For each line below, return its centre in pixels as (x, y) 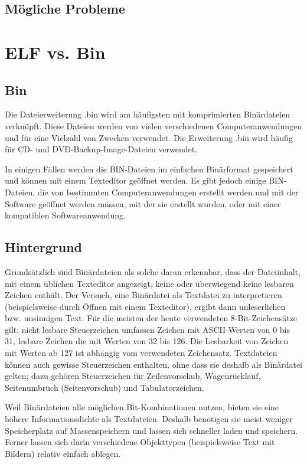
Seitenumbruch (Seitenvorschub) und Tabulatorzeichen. (104, 387)
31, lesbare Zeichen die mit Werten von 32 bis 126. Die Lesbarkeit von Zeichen (147, 341)
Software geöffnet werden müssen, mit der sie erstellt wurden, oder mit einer (143, 203)
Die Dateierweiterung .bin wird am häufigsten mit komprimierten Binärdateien (148, 114)
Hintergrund (44, 247)
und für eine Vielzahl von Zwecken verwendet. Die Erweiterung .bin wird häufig (149, 137)
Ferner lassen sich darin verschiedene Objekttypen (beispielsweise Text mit (140, 442)
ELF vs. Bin (55, 52)
